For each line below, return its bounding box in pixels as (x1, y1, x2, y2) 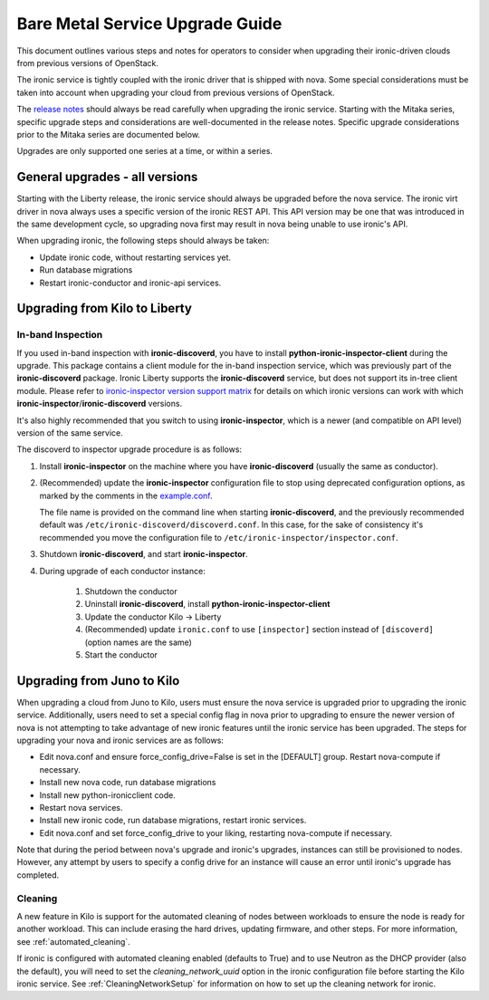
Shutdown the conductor (84, 585, 177, 597)
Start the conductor (84, 649, 158, 660)
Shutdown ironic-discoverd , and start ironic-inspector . (39, 549, 248, 560)
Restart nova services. (39, 802, 123, 812)
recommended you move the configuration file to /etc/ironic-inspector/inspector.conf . (39, 532, 398, 543)
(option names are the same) (84, 637, 192, 648)
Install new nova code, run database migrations (39, 777, 216, 788)
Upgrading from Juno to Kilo (16, 673, 180, 688)
